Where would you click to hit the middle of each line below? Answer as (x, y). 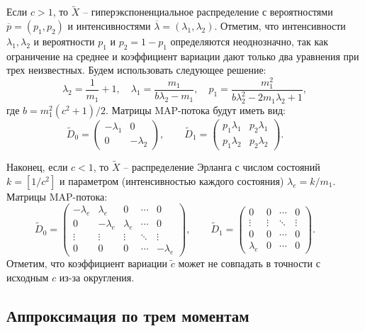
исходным (28, 277)
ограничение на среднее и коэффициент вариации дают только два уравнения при (183, 56)
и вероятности (64, 41)
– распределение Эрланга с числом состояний (222, 167)
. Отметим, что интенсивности (280, 25)
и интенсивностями (109, 25)
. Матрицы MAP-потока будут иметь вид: (196, 110)
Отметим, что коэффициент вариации (87, 263)
